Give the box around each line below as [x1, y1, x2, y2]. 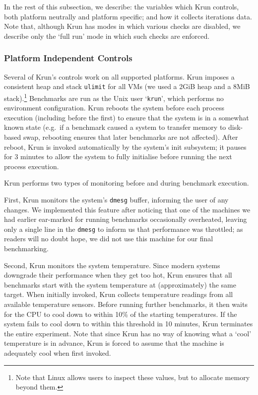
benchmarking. [4, 243, 49, 253]
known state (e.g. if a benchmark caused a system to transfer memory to [4, 122, 226, 132]
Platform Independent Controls [4, 52, 132, 64]
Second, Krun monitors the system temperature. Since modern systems [4, 260, 220, 270]
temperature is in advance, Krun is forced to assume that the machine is [4, 338, 224, 348]
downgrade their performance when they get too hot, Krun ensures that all [4, 270, 232, 280]
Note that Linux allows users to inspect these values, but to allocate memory [15, 372, 250, 382]
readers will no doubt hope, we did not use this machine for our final [4, 233, 213, 244]
